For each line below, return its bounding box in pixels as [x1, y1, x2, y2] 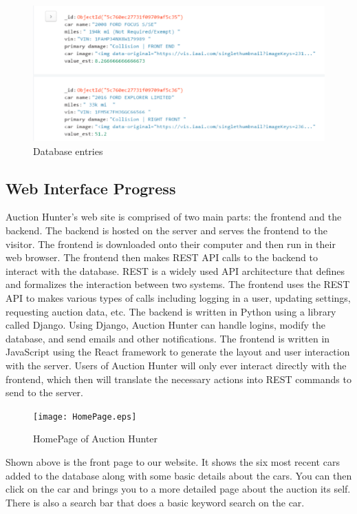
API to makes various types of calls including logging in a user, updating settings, [6, 291, 351, 305]
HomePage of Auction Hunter [33, 431, 158, 446]
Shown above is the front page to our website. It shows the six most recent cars [6, 455, 340, 469]
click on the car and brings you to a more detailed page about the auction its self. [6, 482, 351, 496]
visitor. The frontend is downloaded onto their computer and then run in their [6, 236, 336, 251]
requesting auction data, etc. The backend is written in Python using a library [6, 304, 336, 318]
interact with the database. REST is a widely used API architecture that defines [6, 263, 345, 278]
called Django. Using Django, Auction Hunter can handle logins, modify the [6, 318, 325, 332]
